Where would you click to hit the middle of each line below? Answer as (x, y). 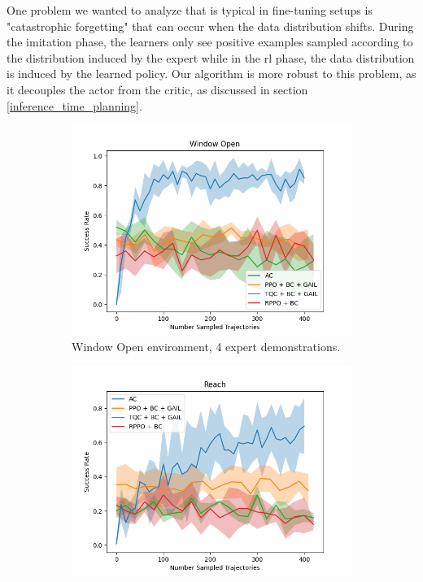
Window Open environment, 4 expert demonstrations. (206, 346)
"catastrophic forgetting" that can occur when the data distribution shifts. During (210, 26)
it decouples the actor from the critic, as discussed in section (157, 89)
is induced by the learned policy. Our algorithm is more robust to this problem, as (211, 74)
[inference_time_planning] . (74, 105)
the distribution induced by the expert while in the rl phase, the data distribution (211, 57)
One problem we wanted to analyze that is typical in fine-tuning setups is (190, 10)
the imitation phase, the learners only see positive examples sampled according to (210, 42)
